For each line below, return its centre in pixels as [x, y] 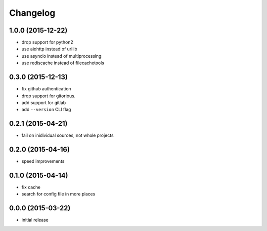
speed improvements [43, 161]
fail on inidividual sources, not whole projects [67, 135]
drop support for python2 [47, 42]
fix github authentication [46, 89]
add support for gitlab [44, 102]
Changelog [32, 13]
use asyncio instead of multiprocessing [61, 56]
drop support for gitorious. [48, 96]
